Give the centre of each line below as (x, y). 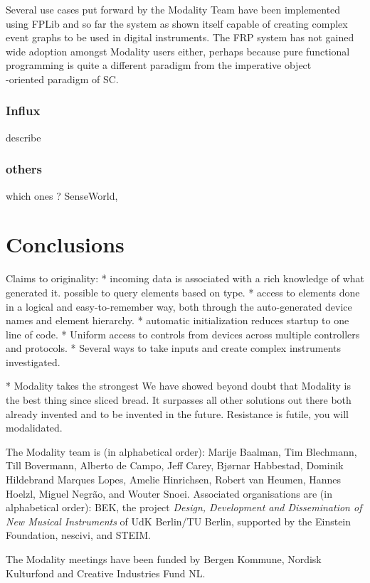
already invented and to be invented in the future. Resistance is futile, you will (177, 413)
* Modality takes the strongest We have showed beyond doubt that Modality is (178, 386)
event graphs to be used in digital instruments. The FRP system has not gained (180, 37)
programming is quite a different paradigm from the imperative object (159, 65)
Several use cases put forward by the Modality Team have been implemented (173, 9)
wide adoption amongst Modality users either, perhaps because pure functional (178, 51)
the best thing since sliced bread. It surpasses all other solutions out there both (179, 400)
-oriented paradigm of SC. (62, 79)
